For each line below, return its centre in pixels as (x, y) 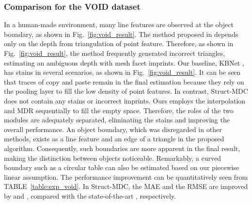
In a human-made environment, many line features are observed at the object (119, 25)
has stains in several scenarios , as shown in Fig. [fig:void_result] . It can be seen (122, 72)
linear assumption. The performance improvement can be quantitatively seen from (126, 177)
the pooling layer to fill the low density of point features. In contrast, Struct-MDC (126, 91)
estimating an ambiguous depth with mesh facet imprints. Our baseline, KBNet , (124, 62)
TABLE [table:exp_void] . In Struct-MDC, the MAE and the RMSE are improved (126, 186)
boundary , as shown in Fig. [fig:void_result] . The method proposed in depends (121, 34)
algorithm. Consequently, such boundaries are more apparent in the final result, (122, 148)
